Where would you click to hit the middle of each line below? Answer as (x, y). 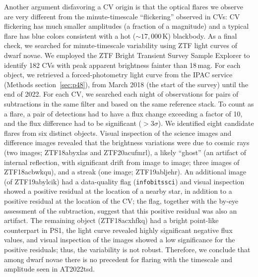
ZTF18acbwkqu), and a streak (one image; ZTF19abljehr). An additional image (125, 172)
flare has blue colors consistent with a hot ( (70, 35)
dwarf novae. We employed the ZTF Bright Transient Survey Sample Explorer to (127, 55)
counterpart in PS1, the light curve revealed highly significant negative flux (118, 230)
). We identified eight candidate (206, 123)
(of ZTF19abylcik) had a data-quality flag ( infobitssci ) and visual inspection (124, 181)
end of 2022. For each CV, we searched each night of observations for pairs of (121, 94)
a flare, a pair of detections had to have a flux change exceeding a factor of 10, (123, 113)
